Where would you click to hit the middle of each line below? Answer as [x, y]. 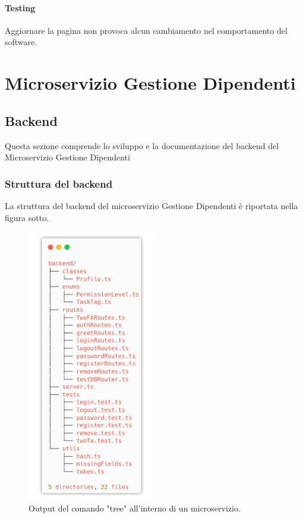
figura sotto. [27, 217]
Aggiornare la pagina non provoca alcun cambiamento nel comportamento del [146, 30]
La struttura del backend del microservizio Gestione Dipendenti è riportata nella [151, 205]
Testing [20, 7]
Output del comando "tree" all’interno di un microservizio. [135, 508]
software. [21, 42]
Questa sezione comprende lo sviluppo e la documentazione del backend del [142, 145]
